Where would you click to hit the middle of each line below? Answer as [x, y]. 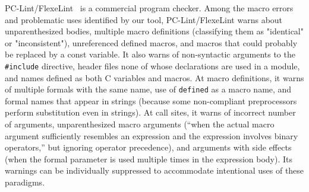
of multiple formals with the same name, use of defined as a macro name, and [148, 89]
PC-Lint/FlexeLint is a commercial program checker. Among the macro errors [149, 8]
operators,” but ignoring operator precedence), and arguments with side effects [148, 147]
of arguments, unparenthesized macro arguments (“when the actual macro [140, 124]
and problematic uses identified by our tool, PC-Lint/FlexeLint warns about [144, 19]
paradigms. [25, 182]
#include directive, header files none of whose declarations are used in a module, [152, 65]
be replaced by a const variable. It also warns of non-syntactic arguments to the [150, 54]
